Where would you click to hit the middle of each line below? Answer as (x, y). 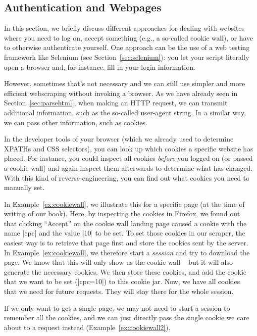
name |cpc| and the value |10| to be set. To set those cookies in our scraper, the (125, 233)
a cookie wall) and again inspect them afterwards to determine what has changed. (128, 168)
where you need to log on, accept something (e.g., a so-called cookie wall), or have (128, 37)
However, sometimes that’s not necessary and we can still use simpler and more (125, 83)
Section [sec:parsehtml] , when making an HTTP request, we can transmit (116, 103)
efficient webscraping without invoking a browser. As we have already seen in (121, 93)
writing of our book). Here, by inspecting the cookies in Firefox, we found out (122, 214)
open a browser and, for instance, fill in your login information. (100, 67)
